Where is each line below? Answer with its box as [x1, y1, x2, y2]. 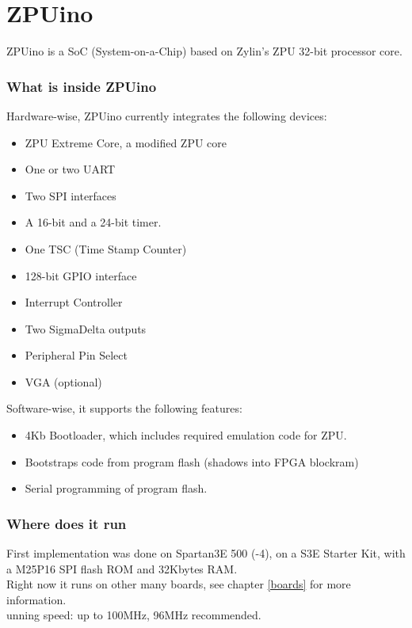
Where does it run [6, 513, 127, 533]
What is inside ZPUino [6, 76, 157, 96]
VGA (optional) [25, 373, 102, 390]
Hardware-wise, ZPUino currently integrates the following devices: [6, 107, 327, 124]
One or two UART [25, 161, 116, 177]
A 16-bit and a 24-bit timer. [25, 214, 162, 230]
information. [6, 591, 67, 607]
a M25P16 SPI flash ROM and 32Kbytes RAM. [6, 560, 238, 577]
